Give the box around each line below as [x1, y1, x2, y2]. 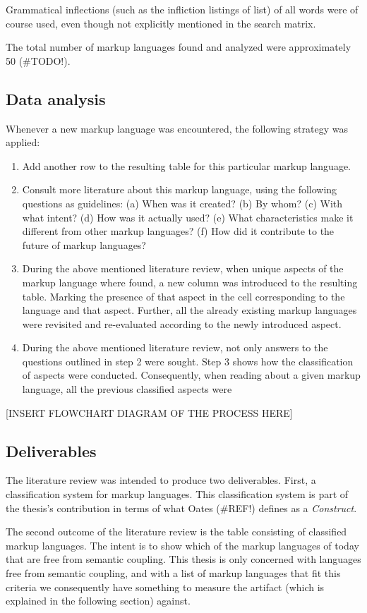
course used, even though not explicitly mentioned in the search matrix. [6, 16, 316, 30]
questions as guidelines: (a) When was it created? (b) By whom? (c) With [22, 195, 343, 210]
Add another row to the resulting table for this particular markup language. [22, 158, 351, 173]
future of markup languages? [22, 237, 146, 252]
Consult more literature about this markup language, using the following [22, 182, 337, 197]
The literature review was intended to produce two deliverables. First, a [6, 473, 316, 487]
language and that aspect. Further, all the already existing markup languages [22, 303, 357, 317]
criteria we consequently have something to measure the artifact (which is [6, 579, 325, 594]
